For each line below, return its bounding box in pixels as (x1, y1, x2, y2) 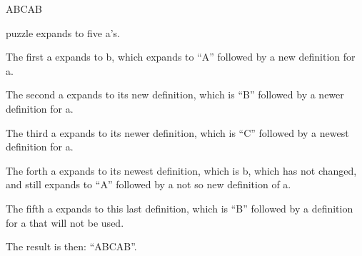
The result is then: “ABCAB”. (6, 239, 137, 254)
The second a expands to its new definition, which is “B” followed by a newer (6, 87, 344, 102)
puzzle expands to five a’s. (6, 25, 120, 40)
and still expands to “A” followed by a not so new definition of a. (6, 177, 291, 192)
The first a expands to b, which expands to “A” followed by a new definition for (6, 49, 356, 64)
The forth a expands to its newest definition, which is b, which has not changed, (6, 163, 357, 178)
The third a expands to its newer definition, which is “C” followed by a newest (6, 125, 349, 140)
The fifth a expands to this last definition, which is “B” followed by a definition (6, 200, 353, 215)
